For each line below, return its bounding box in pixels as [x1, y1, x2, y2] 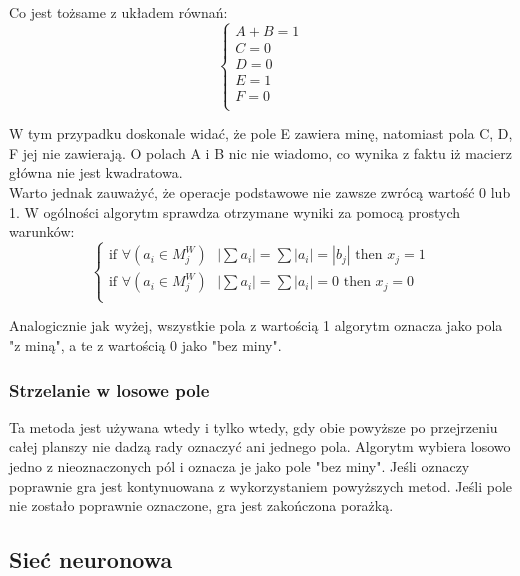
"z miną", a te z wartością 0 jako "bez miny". [9, 335, 282, 356]
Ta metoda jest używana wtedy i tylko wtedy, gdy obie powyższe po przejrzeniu [9, 416, 498, 437]
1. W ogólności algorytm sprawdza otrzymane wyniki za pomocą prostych [9, 201, 461, 222]
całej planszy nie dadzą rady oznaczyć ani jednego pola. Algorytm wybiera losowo [9, 436, 511, 457]
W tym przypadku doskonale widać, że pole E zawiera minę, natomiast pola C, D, [9, 123, 513, 144]
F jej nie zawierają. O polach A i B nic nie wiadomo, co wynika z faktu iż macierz [9, 142, 512, 163]
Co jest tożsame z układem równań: [9, 2, 228, 22]
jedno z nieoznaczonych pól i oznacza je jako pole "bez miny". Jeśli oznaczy [9, 456, 470, 477]
